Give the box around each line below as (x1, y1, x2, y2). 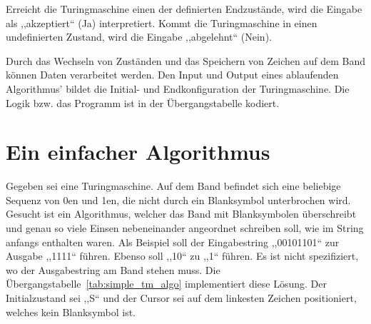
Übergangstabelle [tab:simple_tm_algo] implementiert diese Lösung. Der (6, 276, 327, 291)
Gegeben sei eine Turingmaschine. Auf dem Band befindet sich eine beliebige (6, 178, 341, 193)
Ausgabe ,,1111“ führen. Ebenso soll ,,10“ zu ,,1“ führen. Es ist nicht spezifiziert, (6, 248, 359, 263)
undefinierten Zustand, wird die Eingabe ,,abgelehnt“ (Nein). (6, 29, 272, 44)
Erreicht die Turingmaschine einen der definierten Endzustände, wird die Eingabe (6, 1, 362, 16)
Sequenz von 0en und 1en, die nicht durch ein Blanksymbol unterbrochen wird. (6, 192, 351, 207)
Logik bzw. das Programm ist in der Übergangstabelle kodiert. (6, 95, 280, 110)
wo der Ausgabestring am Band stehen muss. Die (6, 262, 220, 277)
